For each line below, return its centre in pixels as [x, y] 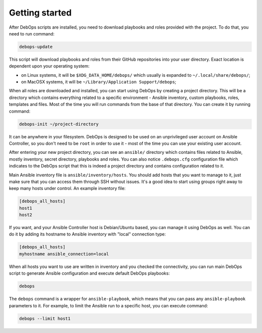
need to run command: [32, 33]
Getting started [40, 13]
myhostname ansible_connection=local [64, 254]
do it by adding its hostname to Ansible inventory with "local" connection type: [87, 234]
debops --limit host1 [45, 318]
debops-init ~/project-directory [59, 124]
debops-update [36, 47]
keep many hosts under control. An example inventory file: [67, 188]
